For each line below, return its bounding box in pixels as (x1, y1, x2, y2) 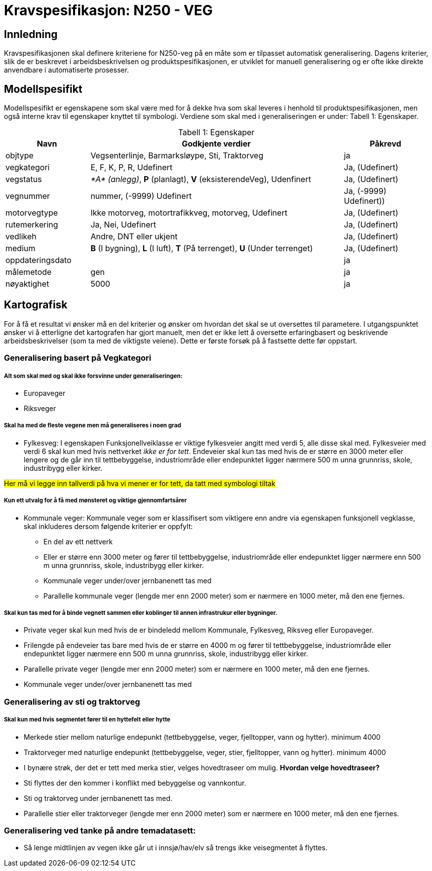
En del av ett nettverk (43, 537, 113, 546)
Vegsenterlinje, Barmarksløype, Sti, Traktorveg (90, 151, 264, 161)
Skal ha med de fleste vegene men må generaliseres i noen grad (4, 422, 181, 429)
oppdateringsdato (5, 255, 72, 265)
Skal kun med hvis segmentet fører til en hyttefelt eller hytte (4, 716, 170, 723)
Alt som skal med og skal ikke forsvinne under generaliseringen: (4, 372, 183, 379)
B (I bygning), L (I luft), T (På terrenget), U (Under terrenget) (90, 243, 313, 254)
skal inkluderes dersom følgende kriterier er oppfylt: (24, 522, 193, 530)
